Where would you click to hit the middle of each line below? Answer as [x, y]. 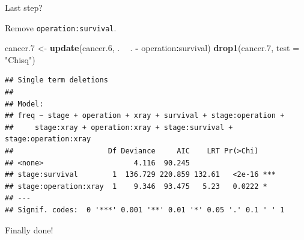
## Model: [24, 104]
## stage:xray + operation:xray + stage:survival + [119, 127]
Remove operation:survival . [61, 27]
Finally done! [29, 229]
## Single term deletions [56, 80]
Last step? [24, 7]
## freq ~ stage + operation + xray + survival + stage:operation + [145, 116]
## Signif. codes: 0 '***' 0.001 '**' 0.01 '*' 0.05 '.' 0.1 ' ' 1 [145, 210]
